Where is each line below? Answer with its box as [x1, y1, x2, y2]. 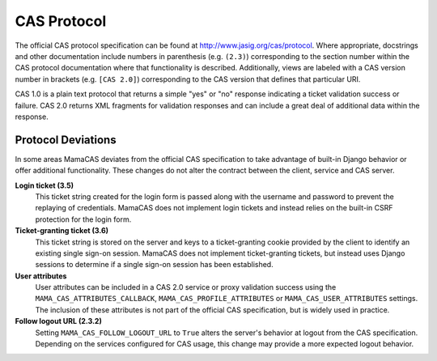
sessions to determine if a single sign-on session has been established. [35, 260, 274, 270]
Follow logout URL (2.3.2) [15, 316, 103, 326]
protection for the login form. [35, 214, 132, 224]
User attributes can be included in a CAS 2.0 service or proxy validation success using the [35, 282, 337, 292]
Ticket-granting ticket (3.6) [15, 226, 109, 236]
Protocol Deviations [15, 133, 117, 147]
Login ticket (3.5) [15, 180, 74, 190]
